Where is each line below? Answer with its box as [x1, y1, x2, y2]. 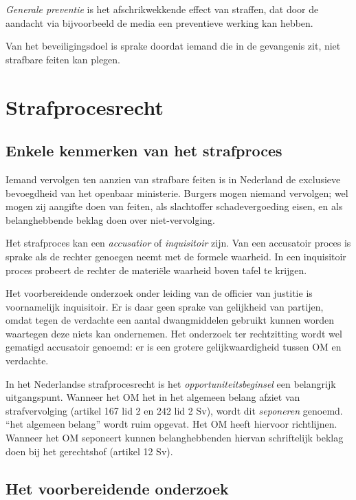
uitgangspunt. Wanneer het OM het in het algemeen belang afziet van [5, 390, 300, 404]
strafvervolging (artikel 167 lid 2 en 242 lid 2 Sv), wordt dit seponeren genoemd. [5, 403, 343, 417]
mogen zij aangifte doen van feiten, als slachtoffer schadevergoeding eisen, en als [5, 199, 343, 213]
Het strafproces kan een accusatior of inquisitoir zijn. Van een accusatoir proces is [5, 236, 351, 250]
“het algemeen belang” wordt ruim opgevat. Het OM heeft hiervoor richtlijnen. [5, 417, 337, 431]
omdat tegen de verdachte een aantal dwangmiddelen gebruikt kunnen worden [5, 313, 335, 327]
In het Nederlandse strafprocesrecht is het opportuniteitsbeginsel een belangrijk [5, 376, 336, 390]
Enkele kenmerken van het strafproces [5, 140, 282, 161]
